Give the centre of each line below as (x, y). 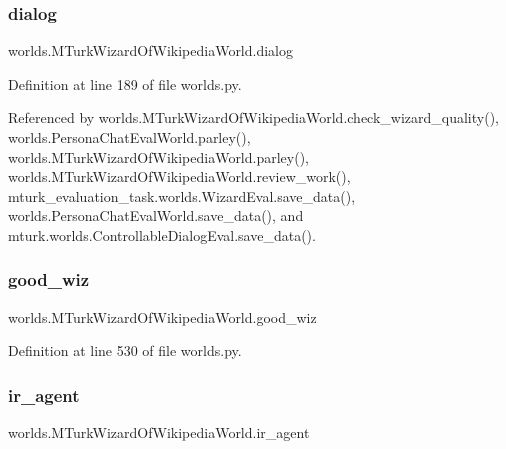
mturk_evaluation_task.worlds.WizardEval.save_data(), (182, 195)
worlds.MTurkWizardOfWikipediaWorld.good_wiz (162, 316)
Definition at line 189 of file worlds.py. (125, 83)
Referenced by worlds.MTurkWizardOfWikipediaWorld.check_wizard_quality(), (253, 117)
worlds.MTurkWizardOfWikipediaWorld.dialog (151, 50)
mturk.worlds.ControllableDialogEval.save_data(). (162, 234)
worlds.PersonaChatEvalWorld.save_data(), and (156, 215)
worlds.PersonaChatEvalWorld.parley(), (129, 137)
